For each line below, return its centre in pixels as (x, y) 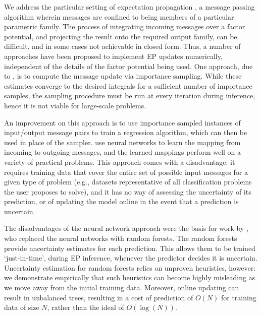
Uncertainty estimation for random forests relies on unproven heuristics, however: (130, 267)
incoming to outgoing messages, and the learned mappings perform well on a (123, 152)
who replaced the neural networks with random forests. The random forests (121, 238)
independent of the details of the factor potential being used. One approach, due (128, 66)
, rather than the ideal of (86, 307)
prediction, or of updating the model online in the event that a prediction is (121, 201)
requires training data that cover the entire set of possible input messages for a (126, 172)
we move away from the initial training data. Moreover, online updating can (122, 288)
